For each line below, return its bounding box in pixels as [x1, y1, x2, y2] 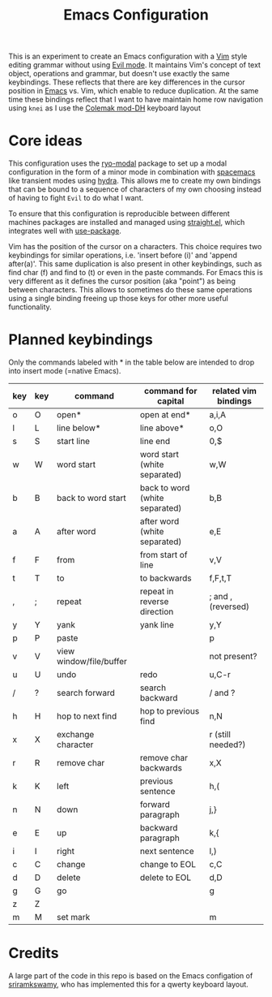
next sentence [139, 846, 194, 857]
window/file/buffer [56, 656, 128, 667]
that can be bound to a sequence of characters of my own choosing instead [8, 184, 261, 194]
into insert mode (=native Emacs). [8, 366, 121, 376]
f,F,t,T [209, 572, 232, 584]
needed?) [209, 739, 246, 750]
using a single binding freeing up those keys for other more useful [8, 294, 228, 304]
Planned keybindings [8, 330, 154, 349]
